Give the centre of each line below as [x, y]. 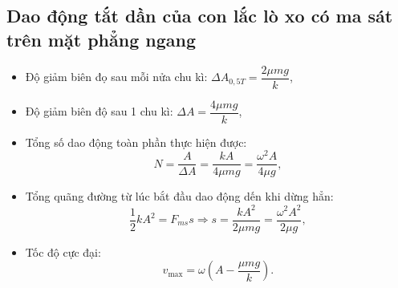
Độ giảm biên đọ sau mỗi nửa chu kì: [116, 77]
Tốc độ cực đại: [63, 251]
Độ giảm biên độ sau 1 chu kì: [99, 111]
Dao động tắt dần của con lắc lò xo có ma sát [200, 16]
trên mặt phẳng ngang [101, 39]
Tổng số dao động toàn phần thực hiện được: [136, 142]
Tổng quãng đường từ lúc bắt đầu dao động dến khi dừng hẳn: [179, 196]
